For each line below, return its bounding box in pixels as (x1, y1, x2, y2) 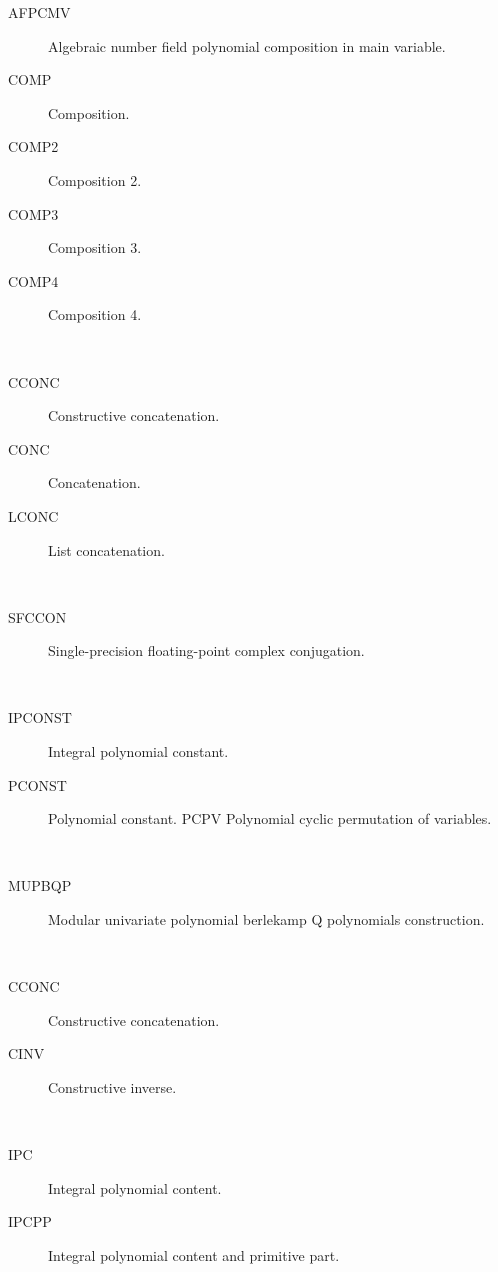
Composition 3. (48, 237, 142, 258)
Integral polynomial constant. (48, 741, 229, 762)
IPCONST (8, 707, 72, 728)
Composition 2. (48, 169, 142, 190)
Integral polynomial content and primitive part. (48, 1244, 340, 1265)
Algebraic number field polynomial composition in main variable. (48, 35, 446, 56)
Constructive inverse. (48, 1077, 177, 1097)
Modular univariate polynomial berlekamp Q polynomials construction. (48, 909, 485, 930)
